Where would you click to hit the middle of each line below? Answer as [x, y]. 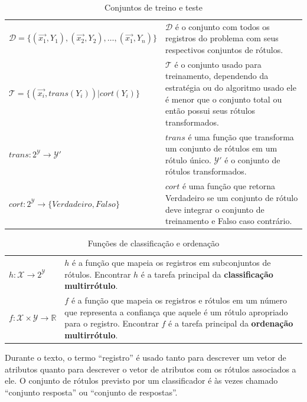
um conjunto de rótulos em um [221, 148]
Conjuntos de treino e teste [153, 7]
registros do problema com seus [222, 38]
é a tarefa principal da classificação [207, 274]
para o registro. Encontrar [112, 323]
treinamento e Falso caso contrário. [228, 221]
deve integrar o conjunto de [215, 209]
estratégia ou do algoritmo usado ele [231, 88]
